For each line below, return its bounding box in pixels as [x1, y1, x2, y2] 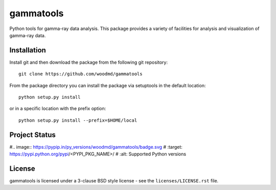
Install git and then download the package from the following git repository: [9, 59, 168, 65]
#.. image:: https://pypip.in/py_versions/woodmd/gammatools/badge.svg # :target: [9, 144, 182, 150]
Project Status [9, 130, 56, 139]
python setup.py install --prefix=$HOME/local [18, 117, 137, 123]
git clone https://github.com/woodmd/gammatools [18, 71, 143, 77]
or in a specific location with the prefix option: [9, 105, 106, 112]
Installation [9, 46, 46, 55]
